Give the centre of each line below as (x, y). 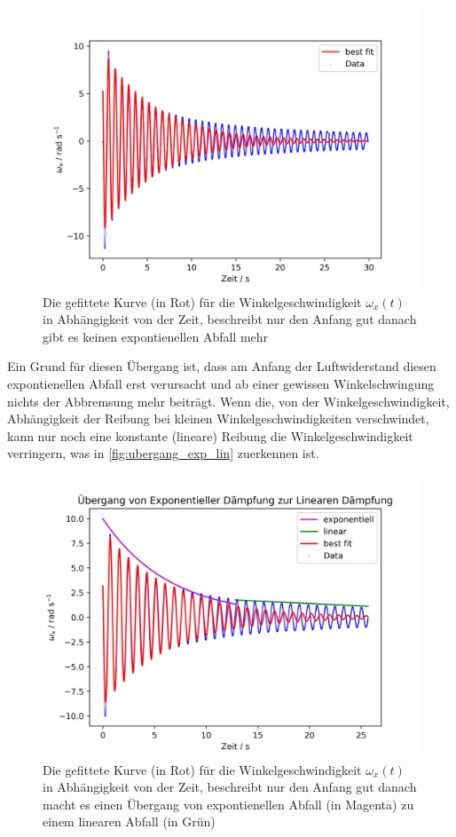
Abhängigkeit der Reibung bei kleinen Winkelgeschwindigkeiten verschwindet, (218, 418)
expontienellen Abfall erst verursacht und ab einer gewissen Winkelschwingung (221, 383)
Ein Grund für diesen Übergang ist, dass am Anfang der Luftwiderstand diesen (222, 366)
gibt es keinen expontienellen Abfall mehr (156, 336)
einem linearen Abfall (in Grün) (129, 821)
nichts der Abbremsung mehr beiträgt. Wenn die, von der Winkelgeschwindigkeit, (228, 401)
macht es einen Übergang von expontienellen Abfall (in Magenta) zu (228, 804)
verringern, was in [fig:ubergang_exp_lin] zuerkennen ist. (163, 453)
